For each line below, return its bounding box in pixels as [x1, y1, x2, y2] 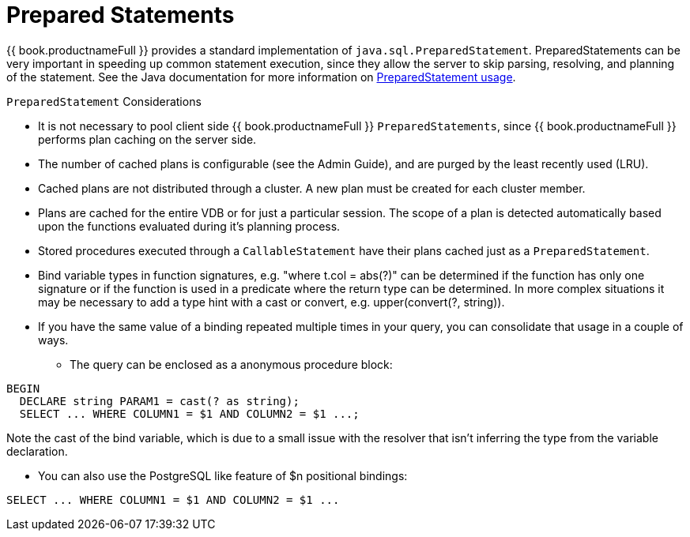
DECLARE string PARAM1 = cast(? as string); [19, 394, 300, 407]
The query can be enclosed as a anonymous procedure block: [70, 357, 393, 371]
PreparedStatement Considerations [6, 94, 202, 108]
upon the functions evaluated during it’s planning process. [38, 219, 341, 233]
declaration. [6, 444, 68, 458]
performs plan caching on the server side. [38, 132, 257, 146]
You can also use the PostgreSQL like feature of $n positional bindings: [38, 468, 408, 483]
